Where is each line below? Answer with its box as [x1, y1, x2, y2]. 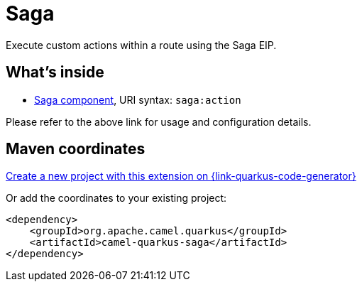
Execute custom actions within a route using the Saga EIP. [6, 38, 277, 51]
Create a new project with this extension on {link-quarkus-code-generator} [6, 170, 356, 183]
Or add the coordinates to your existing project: [6, 192, 227, 205]
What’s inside [6, 63, 104, 82]
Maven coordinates [6, 140, 146, 158]
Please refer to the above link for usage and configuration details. [6, 115, 312, 128]
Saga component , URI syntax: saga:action [34, 93, 241, 106]
